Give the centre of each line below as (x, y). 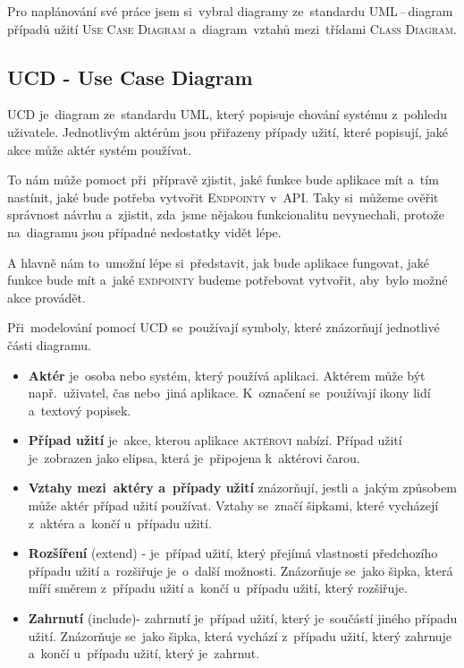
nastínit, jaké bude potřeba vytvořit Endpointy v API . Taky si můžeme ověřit (223, 197)
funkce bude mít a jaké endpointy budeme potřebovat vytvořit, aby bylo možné (228, 280)
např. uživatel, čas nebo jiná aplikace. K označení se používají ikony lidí (229, 393)
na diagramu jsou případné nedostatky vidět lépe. (144, 231)
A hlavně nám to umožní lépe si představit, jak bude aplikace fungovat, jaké (218, 262)
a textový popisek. (80, 410)
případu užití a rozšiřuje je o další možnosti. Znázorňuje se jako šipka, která (240, 570)
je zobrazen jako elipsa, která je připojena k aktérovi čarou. (194, 457)
